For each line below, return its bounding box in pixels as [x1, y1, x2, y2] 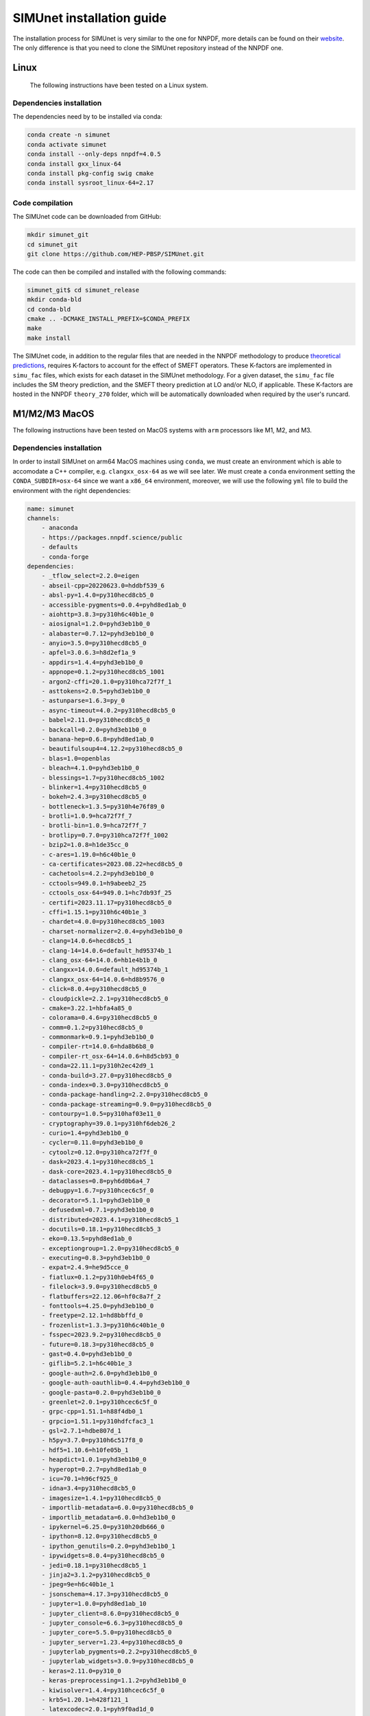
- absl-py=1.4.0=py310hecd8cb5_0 [41, 591, 154, 599]
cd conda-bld [27, 305, 71, 313]
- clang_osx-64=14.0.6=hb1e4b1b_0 [41, 956, 158, 964]
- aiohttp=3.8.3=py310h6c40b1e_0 [41, 610, 154, 618]
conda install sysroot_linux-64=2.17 [27, 179, 154, 187]
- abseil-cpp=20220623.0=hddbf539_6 [41, 581, 164, 590]
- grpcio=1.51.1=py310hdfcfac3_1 [41, 1417, 154, 1425]
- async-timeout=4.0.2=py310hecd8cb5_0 [41, 706, 176, 714]
